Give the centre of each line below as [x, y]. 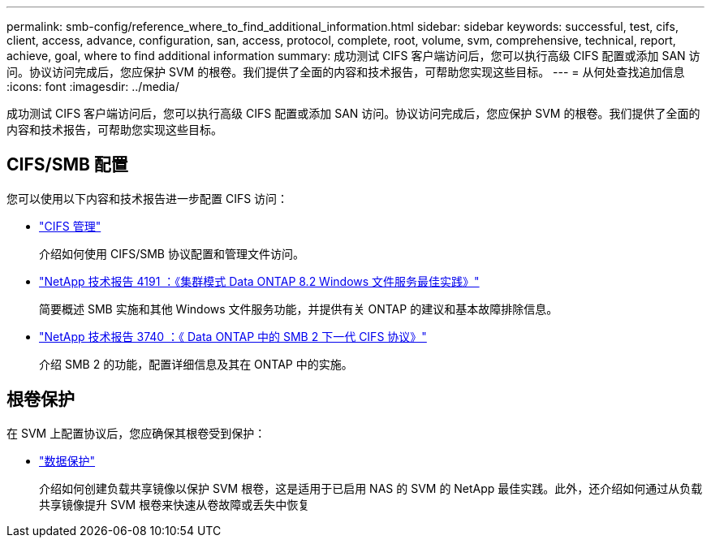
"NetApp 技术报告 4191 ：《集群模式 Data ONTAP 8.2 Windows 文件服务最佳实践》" [259, 281]
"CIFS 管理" [70, 226]
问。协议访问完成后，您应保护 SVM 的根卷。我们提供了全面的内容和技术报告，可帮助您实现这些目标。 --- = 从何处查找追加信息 [346, 72]
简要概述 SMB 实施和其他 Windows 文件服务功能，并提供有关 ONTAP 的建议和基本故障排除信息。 [299, 309]
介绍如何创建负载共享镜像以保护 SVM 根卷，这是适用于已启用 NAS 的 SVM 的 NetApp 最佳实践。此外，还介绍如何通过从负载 [371, 488]
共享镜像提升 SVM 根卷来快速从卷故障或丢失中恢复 [175, 504]
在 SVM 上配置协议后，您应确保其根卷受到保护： [136, 433]
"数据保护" [67, 460]
